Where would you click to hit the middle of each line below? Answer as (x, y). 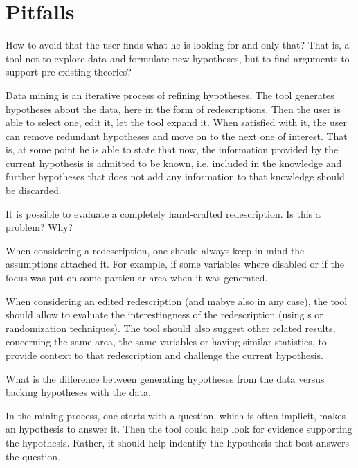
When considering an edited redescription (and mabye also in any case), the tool (177, 301)
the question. (33, 456)
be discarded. (34, 190)
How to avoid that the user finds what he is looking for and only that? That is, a (178, 45)
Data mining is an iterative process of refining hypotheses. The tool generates (170, 95)
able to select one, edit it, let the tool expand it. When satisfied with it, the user (177, 122)
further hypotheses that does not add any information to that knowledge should (175, 176)
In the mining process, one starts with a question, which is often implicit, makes (176, 415)
